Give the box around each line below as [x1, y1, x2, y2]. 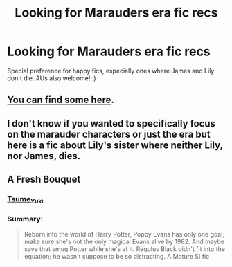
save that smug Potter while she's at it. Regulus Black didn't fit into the [24, 244, 225, 253]
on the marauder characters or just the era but [7, 128, 211, 140]
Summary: [7, 214, 44, 224]
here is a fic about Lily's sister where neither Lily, [7, 139, 223, 151]
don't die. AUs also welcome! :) [7, 74, 96, 82]
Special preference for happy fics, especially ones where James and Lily [7, 66, 215, 75]
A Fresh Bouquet [7, 174, 81, 185]
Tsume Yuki [7, 194, 44, 205]
